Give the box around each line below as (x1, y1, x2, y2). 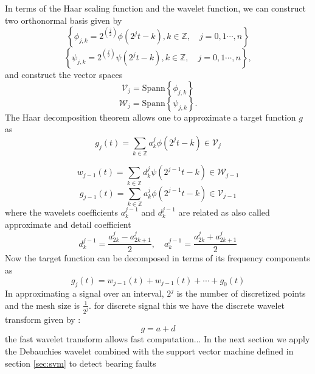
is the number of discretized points (176, 287, 306, 300)
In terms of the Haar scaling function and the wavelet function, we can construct (5, 2, 306, 14)
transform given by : (5, 312, 81, 325)
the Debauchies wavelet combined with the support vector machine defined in (5, 345, 294, 358)
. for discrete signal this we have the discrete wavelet (89, 298, 285, 311)
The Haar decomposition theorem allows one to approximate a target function (5, 110, 296, 123)
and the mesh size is (5, 298, 80, 311)
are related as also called (178, 205, 270, 218)
